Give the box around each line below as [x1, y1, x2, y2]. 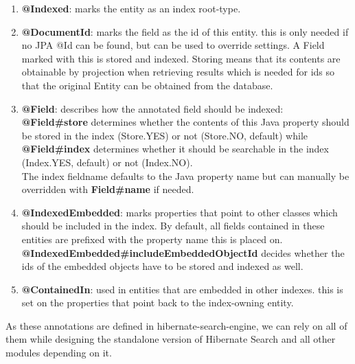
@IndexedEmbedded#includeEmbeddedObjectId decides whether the [21, 245, 345, 260]
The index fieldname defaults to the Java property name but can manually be [21, 168, 350, 183]
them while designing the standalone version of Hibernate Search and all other [5, 332, 336, 346]
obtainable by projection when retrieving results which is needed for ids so [21, 65, 335, 79]
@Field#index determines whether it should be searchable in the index [21, 141, 329, 156]
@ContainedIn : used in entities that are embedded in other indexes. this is [21, 282, 343, 296]
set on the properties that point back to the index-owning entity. [21, 295, 294, 310]
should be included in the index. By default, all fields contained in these [21, 218, 325, 233]
